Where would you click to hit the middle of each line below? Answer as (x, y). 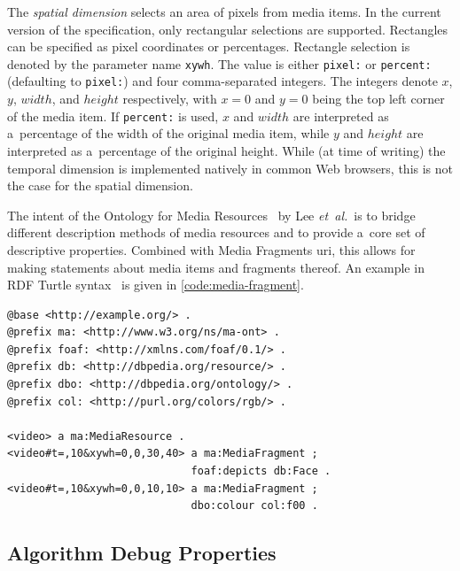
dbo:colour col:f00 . (254, 506)
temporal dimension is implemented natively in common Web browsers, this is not (230, 168)
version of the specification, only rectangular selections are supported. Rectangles (228, 29)
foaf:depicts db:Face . (261, 471)
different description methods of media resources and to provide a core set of (216, 232)
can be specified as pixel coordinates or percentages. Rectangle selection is (209, 46)
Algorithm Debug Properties (142, 553)
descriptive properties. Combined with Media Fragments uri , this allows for (211, 249)
